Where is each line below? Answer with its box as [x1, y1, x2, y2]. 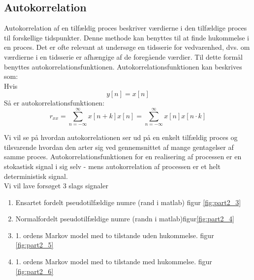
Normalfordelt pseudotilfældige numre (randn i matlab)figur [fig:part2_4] [15, 213, 234, 224]
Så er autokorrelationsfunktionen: [4, 98, 105, 108]
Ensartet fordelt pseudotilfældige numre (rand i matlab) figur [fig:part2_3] [15, 197, 241, 207]
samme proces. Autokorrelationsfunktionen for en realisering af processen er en [4, 151, 242, 162]
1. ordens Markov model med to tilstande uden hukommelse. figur [15, 230, 214, 240]
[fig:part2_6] [15, 266, 54, 276]
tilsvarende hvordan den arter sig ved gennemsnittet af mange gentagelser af [4, 141, 234, 152]
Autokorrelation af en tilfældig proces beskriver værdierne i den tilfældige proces [4, 23, 247, 33]
